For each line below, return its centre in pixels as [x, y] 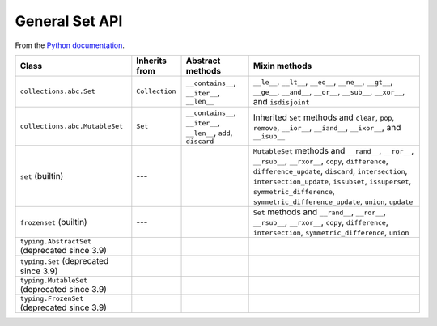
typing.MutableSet [54, 280]
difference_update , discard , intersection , [330, 171]
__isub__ [269, 136]
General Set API [69, 21]
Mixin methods [282, 66]
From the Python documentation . [70, 45]
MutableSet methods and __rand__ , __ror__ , [333, 150]
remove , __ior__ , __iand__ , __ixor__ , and [327, 127]
